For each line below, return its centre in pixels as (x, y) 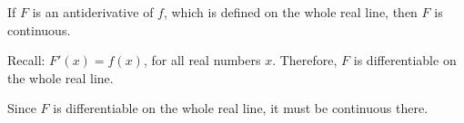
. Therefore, (305, 60)
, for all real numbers (202, 60)
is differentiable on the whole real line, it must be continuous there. (241, 108)
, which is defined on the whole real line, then (290, 12)
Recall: (26, 60)
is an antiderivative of (93, 12)
